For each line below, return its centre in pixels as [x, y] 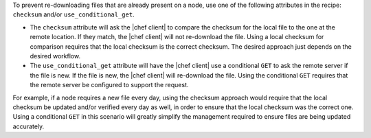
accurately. [29, 126]
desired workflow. [55, 56]
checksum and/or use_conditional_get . [74, 14]
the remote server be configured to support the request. [109, 85]
